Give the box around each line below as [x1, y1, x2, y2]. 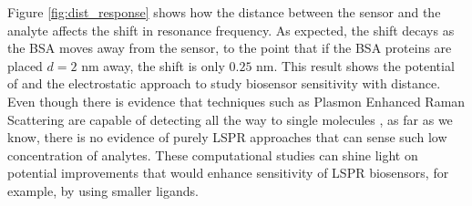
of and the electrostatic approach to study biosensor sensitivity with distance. [7, 74, 441, 93]
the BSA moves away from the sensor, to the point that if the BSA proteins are [7, 38, 452, 57]
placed [7, 56, 43, 75]
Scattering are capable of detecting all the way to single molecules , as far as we [7, 109, 453, 129]
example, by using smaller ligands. [7, 180, 199, 200]
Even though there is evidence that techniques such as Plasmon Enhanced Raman [7, 91, 466, 110]
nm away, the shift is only [81, 56, 225, 75]
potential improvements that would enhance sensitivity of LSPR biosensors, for [7, 163, 449, 182]
